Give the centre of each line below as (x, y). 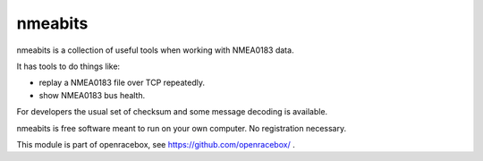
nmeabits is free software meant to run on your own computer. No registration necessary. (182, 128)
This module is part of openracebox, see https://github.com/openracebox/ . (156, 144)
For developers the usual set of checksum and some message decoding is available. (172, 112)
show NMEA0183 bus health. (92, 95)
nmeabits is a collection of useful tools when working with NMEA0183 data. (155, 50)
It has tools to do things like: (68, 66)
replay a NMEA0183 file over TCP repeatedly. (122, 83)
